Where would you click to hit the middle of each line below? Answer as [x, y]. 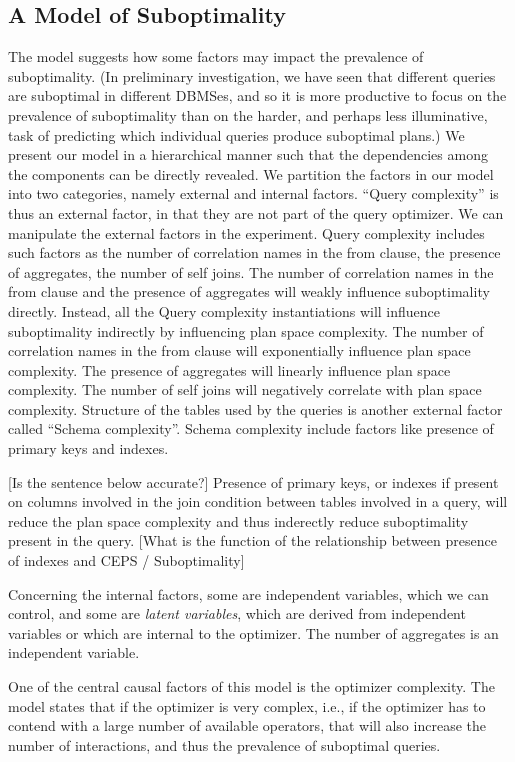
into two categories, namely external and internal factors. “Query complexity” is [253, 193]
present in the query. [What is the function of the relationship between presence [252, 540]
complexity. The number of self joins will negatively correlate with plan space [245, 389]
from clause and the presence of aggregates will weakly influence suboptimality [249, 291]
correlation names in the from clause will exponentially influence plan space [239, 350]
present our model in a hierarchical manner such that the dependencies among [248, 154]
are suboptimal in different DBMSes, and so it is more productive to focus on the [257, 95]
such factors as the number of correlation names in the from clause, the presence [254, 252]
